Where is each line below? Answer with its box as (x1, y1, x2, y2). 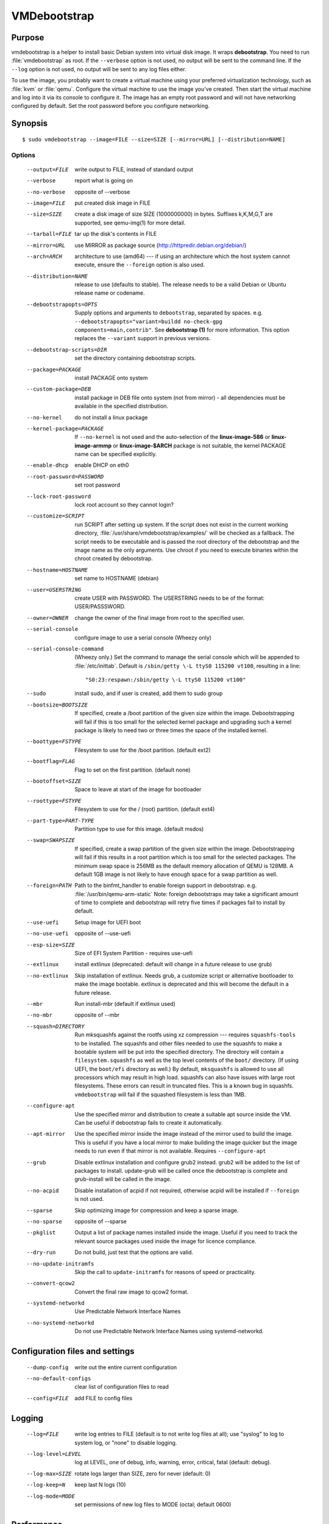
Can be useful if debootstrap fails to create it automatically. (74, 1119, 223, 1127)
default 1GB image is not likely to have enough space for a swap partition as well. (74, 871, 278, 878)
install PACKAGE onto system (74, 374, 148, 381)
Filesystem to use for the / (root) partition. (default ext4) (74, 805, 215, 813)
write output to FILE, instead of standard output (74, 165, 194, 173)
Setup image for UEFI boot (74, 918, 141, 926)
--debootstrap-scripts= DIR (26, 346, 107, 353)
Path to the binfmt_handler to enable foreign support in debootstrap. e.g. (74, 881, 257, 889)
